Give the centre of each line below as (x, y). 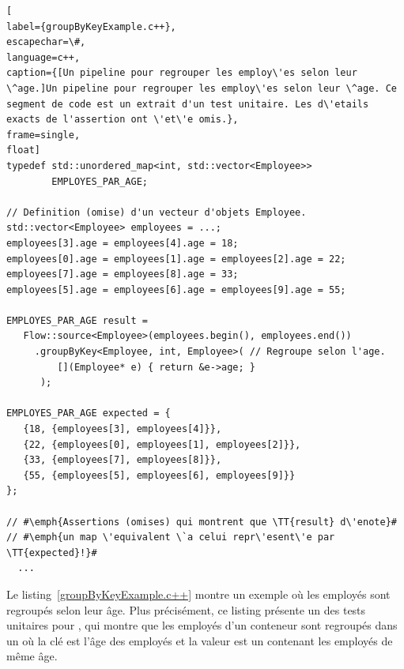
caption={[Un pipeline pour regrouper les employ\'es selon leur (182, 73)
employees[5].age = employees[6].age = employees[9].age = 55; (176, 289)
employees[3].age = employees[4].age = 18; (123, 243)
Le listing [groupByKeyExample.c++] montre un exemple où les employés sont (198, 594)
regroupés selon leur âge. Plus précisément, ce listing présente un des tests (186, 609)
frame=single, (43, 135)
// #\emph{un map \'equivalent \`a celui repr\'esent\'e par (171, 537)
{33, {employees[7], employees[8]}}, (123, 460)
